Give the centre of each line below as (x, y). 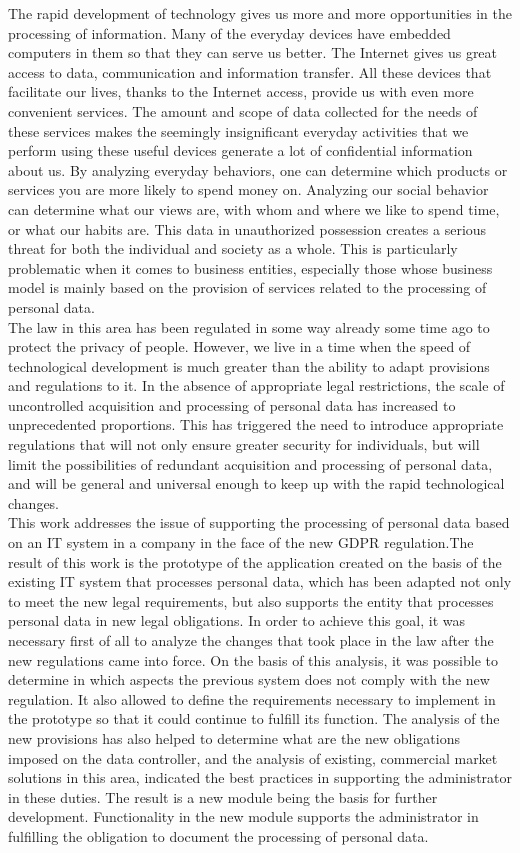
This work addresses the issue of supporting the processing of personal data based (259, 522)
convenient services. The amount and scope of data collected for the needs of (243, 110)
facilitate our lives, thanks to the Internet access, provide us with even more (241, 91)
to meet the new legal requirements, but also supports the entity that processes (251, 600)
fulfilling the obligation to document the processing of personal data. (218, 835)
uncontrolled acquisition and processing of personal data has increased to (232, 404)
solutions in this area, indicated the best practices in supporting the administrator (260, 777)
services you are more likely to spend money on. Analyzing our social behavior (248, 189)
